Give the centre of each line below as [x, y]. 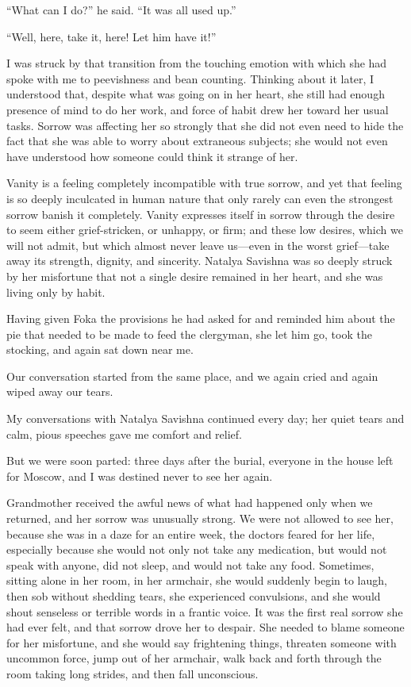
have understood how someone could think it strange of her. [152, 156]
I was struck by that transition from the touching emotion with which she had [197, 63]
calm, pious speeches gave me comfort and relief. [124, 434]
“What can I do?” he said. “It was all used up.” [121, 10]
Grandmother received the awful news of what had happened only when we [190, 503]
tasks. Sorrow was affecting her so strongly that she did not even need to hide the [205, 125]
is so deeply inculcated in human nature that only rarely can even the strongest [200, 198]
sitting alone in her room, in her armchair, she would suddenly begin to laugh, [197, 580]
